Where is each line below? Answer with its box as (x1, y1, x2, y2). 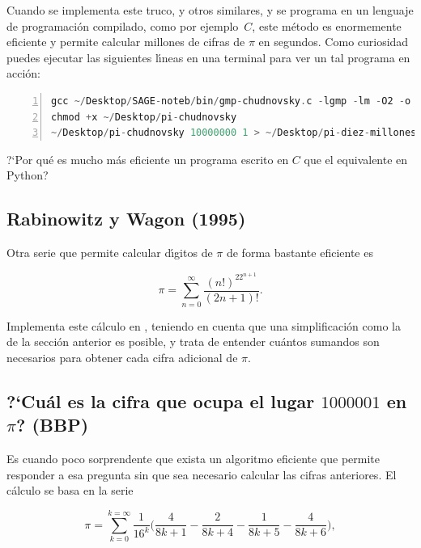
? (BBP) (15, 412, 89, 437)
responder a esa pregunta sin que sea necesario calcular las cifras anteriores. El (6, 466, 397, 483)
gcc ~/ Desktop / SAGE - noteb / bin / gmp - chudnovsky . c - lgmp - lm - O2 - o (51, 95, 411, 107)
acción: (6, 65, 40, 82)
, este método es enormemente (252, 17, 402, 34)
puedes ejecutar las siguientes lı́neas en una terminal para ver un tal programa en (6, 48, 410, 65)
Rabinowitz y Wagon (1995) (6, 206, 246, 231)
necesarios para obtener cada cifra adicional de (6, 348, 238, 365)
